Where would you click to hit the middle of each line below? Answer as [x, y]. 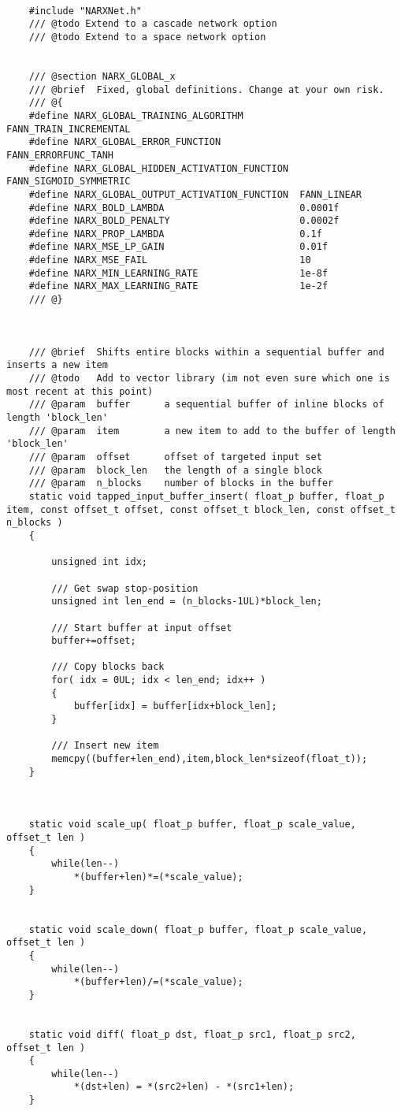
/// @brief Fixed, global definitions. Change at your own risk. [206, 89]
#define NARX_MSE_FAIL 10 [170, 260]
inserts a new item [57, 365]
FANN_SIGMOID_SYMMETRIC [69, 182]
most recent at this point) [80, 391]
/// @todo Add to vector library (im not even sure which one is [209, 379]
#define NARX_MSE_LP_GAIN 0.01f [178, 247]
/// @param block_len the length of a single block [175, 470]
